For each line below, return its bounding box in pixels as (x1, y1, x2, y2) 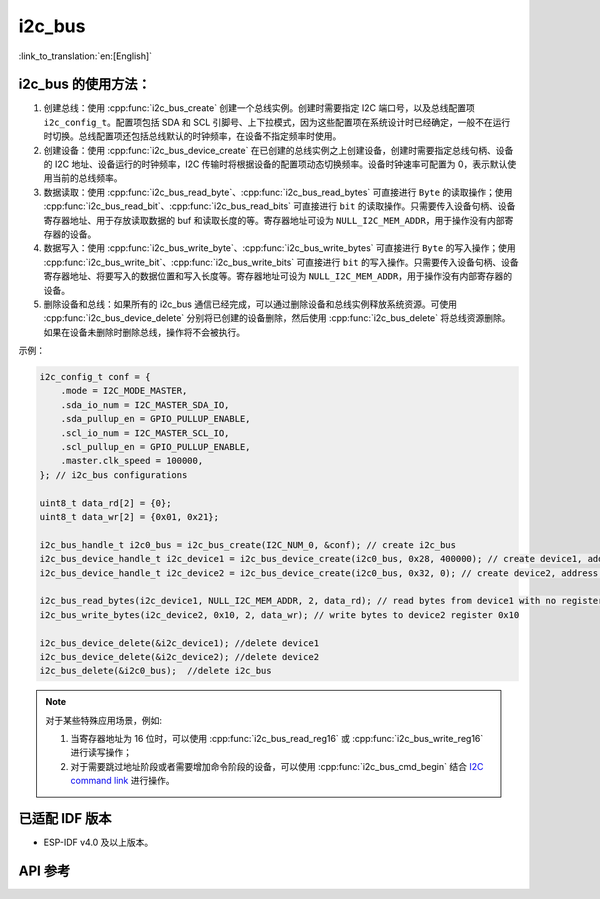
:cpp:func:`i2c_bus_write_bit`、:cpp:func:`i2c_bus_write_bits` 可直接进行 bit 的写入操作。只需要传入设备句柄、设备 (43, 256, 519, 268)
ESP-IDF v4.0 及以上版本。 (43, 836, 154, 849)
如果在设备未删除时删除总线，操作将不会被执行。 (43, 326, 245, 338)
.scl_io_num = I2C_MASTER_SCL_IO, (60, 427, 230, 439)
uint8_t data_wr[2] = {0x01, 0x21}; (39, 511, 220, 522)
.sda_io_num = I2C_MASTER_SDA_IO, (60, 399, 230, 410)
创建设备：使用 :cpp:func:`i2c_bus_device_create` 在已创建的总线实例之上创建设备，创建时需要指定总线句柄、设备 (43, 144, 514, 156)
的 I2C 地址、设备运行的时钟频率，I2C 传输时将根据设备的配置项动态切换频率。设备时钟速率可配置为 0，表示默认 (43, 158, 508, 170)
